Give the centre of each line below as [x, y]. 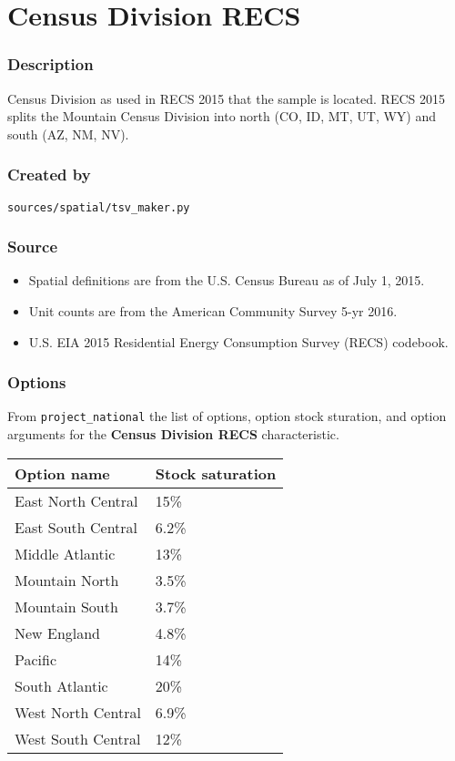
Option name [62, 473]
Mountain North [67, 580]
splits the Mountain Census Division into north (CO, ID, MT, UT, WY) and [222, 116]
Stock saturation [216, 473]
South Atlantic [61, 685]
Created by [49, 175]
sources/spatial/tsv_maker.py [99, 207]
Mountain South [66, 606]
